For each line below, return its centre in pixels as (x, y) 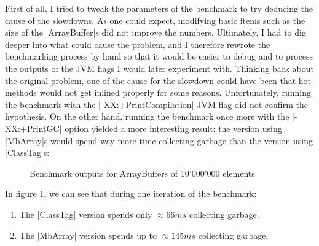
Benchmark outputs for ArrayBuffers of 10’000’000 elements (142, 173)
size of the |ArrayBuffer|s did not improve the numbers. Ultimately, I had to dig (156, 32)
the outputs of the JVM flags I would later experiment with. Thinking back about (159, 68)
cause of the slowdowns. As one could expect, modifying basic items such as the (155, 20)
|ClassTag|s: (27, 152)
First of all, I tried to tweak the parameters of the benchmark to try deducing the (159, 8)
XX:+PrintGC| (33, 128)
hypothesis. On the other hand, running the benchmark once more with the (147, 116)
